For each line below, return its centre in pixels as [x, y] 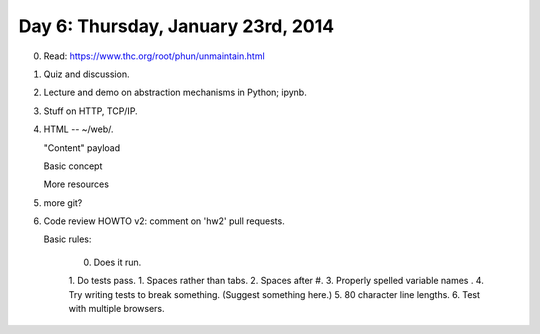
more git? [63, 202]
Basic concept [73, 166]
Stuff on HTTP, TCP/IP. [91, 111]
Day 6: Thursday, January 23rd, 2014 [176, 26]
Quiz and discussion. [86, 74]
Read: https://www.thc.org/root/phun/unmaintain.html [154, 56]
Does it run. [117, 262]
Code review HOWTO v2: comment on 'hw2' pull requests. [164, 221]
